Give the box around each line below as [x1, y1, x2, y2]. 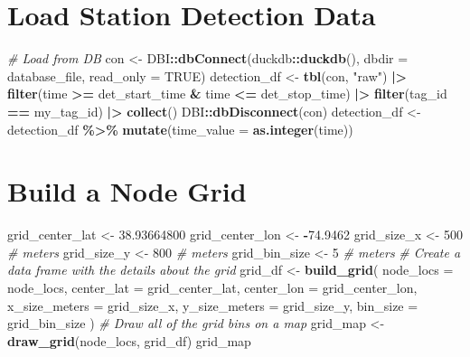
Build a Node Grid [7, 173, 247, 210]
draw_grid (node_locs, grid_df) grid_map [7, 331, 251, 350]
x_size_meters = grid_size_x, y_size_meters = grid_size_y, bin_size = [7, 296, 418, 315]
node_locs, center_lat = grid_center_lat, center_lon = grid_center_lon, [7, 278, 418, 296]
